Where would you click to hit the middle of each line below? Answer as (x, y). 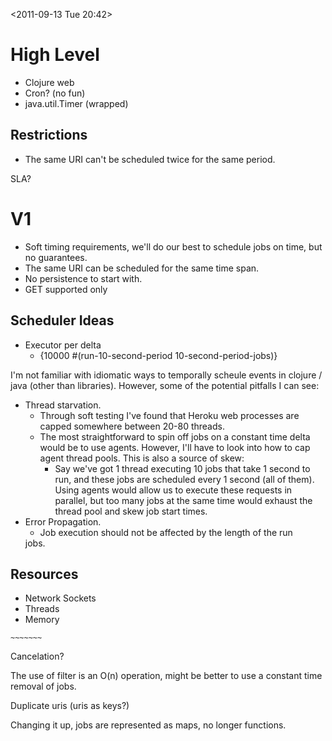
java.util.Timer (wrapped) (76, 103)
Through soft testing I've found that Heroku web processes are (169, 415)
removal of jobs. (43, 686)
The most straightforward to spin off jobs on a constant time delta (175, 436)
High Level (55, 55)
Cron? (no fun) (55, 93)
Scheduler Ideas (62, 320)
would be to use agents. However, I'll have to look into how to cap (175, 447)
